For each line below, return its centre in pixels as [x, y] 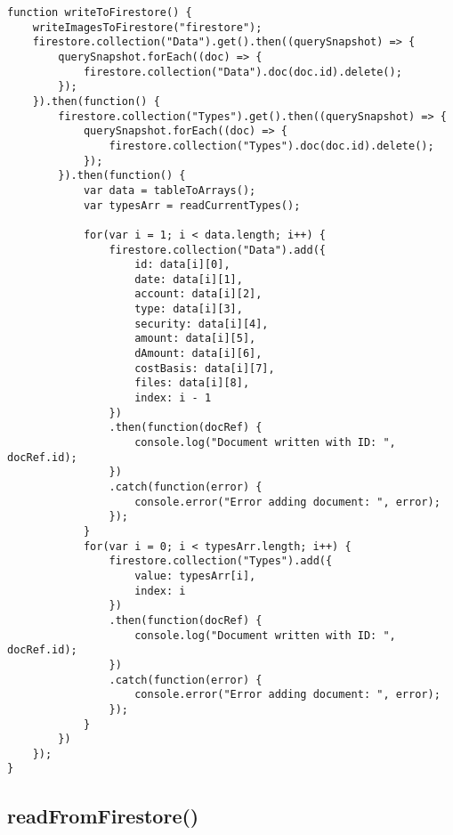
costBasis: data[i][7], [205, 368]
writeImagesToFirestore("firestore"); [147, 27]
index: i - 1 [173, 398]
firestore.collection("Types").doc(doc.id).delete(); [271, 146]
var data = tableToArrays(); [170, 190]
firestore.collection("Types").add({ [221, 561]
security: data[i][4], [202, 324]
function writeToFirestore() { [100, 12]
